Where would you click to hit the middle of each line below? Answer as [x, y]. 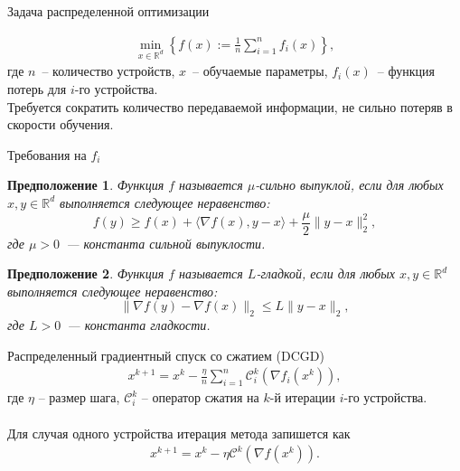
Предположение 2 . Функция [86, 273]
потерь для [37, 89]
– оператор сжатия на [200, 397]
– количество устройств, [108, 71]
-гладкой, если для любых [325, 273]
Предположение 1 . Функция [86, 185]
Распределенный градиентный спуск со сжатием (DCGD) [166, 355]
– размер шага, [79, 397]
